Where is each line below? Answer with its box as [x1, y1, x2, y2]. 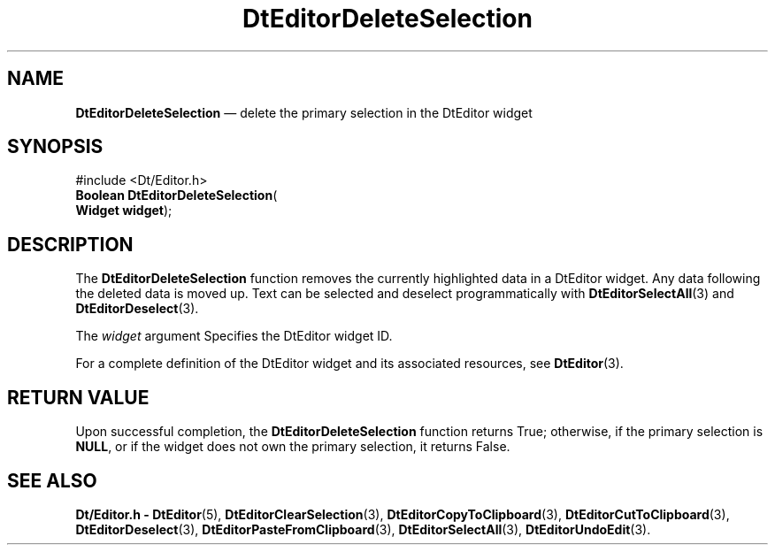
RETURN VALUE [7, 386, 150, 409]
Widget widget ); [75, 203, 173, 218]
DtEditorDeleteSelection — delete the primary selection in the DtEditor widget [75, 104, 533, 120]
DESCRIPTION [7, 233, 134, 256]
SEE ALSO [7, 469, 97, 492]
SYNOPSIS [7, 135, 104, 158]
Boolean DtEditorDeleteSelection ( [75, 188, 278, 203]
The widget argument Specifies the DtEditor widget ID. [75, 328, 393, 344]
